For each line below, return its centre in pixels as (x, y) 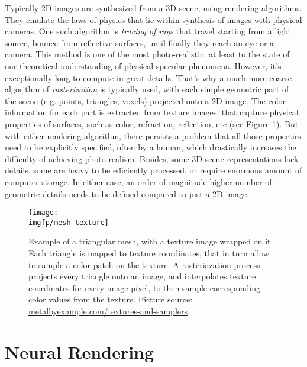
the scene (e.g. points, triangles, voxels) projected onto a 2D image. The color (146, 100)
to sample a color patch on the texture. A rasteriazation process (144, 264)
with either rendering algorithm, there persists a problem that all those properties (153, 135)
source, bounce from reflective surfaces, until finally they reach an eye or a (140, 42)
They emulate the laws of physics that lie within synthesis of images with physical (153, 19)
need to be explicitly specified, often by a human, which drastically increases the (151, 147)
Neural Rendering (80, 351)
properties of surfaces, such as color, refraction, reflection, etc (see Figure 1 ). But (152, 123)
